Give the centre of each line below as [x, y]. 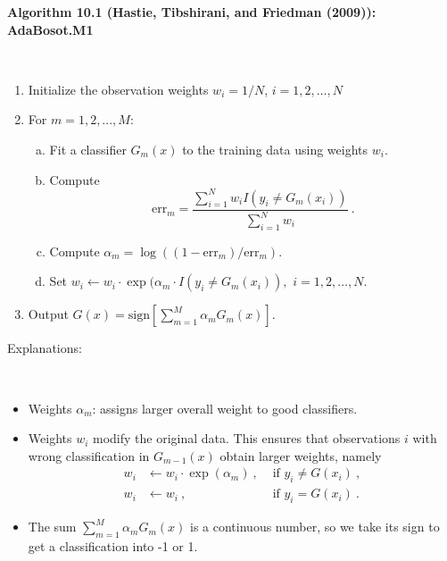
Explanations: [45, 348]
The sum [52, 527]
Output [48, 314]
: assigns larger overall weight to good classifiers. [225, 408]
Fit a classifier [88, 149]
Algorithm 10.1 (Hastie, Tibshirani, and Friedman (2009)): [192, 12]
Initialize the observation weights [118, 89]
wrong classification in [89, 455]
